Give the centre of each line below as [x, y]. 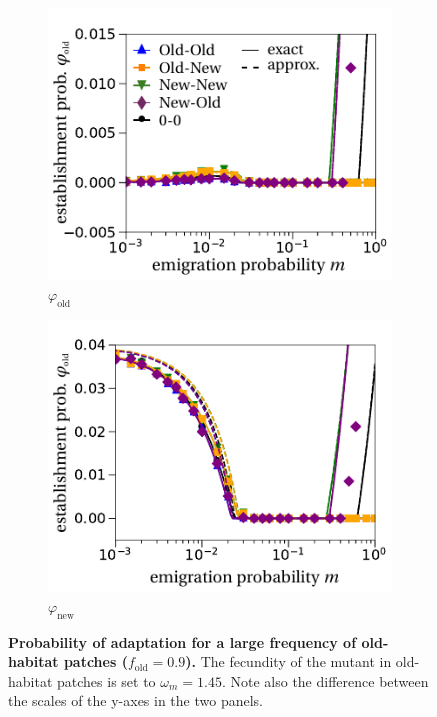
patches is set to [106, 680]
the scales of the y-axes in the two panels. [135, 700]
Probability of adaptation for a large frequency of [182, 641]
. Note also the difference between [325, 680]
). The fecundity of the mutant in [288, 661]
